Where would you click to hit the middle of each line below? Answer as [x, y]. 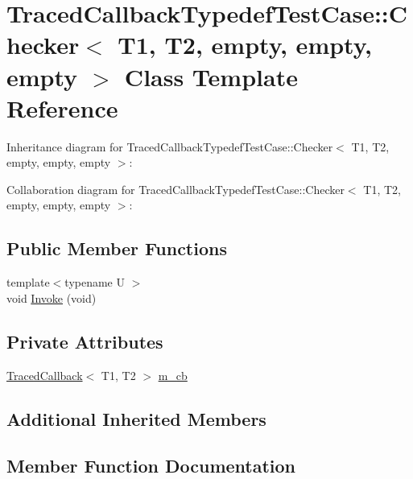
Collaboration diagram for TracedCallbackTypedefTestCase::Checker [176, 189]
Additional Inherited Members [136, 418]
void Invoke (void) [52, 297]
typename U [95, 282]
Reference [62, 107]
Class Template [211, 76]
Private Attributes [85, 341]
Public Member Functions [117, 248]
